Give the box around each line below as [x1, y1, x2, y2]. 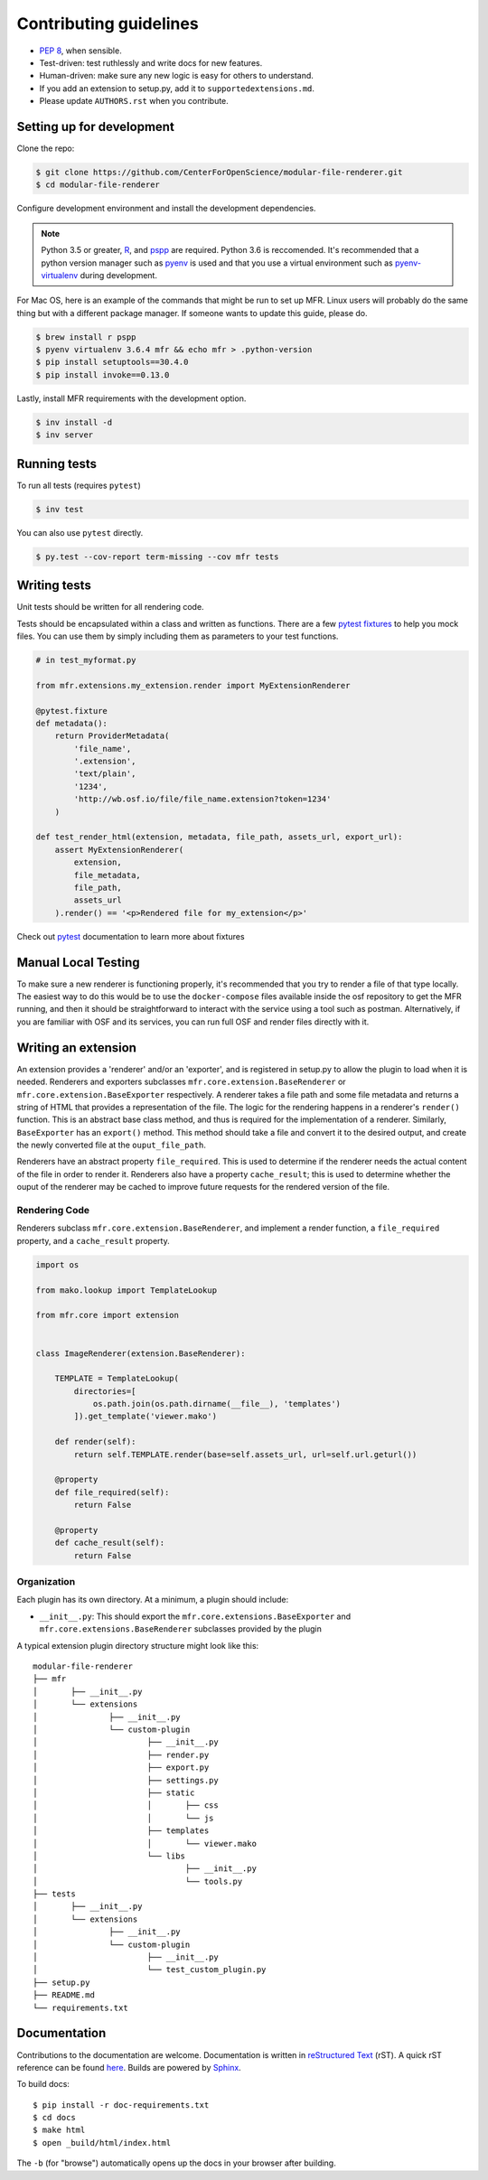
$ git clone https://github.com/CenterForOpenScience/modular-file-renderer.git [35, 167, 403, 177]
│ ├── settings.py [33, 1775, 219, 1785]
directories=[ [73, 1386, 136, 1396]
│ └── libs [33, 1850, 185, 1861]
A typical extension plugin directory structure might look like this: [16, 1640, 259, 1651]
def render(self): [54, 1436, 136, 1447]
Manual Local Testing [16, 954, 140, 970]
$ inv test [35, 504, 84, 514]
